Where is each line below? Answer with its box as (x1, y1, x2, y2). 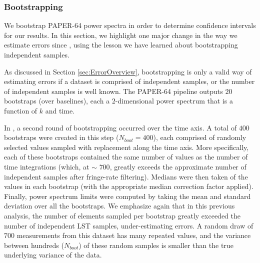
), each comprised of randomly (153, 132, 246, 142)
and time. (45, 105, 75, 115)
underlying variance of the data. (4, 249, 102, 260)
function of (4, 105, 37, 115)
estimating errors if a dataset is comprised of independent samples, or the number (4, 76, 255, 86)
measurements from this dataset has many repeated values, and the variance (16, 230, 251, 240)
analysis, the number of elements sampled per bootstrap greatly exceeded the (4, 210, 241, 220)
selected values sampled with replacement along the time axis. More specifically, (4, 141, 249, 152)
